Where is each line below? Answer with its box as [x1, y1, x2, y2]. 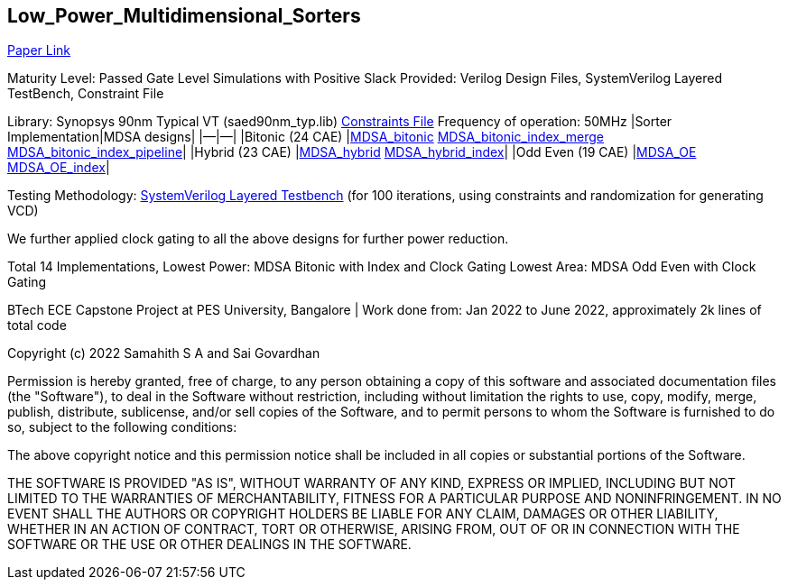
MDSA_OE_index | [7, 160, 110, 176]
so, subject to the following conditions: [7, 419, 237, 436]
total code [7, 317, 67, 334]
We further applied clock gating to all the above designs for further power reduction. [7, 231, 509, 247]
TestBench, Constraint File [7, 86, 164, 102]
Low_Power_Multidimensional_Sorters [7, 5, 361, 27]
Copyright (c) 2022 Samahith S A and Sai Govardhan [7, 345, 320, 362]
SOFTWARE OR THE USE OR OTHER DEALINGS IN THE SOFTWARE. [7, 537, 412, 553]
